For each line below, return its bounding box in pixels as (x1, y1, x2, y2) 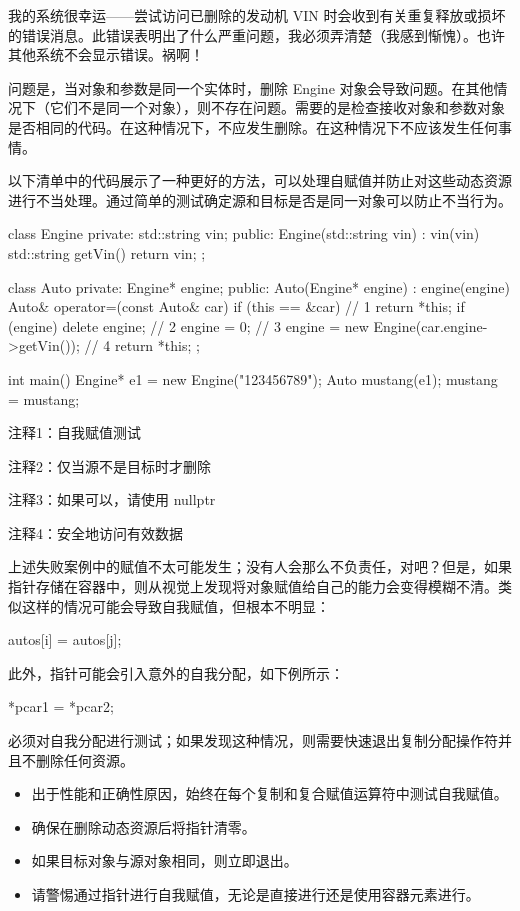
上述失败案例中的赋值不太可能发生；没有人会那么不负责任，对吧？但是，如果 (8, 556, 512, 577)
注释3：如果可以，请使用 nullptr (8, 489, 216, 510)
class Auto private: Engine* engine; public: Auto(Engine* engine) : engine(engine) (8, 276, 510, 297)
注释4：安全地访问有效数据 (8, 522, 183, 543)
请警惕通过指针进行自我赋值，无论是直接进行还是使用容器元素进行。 (31, 884, 480, 904)
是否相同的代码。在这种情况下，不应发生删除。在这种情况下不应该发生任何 (8, 116, 498, 137)
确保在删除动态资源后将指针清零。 (31, 816, 256, 837)
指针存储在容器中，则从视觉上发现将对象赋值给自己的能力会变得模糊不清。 (8, 576, 498, 597)
